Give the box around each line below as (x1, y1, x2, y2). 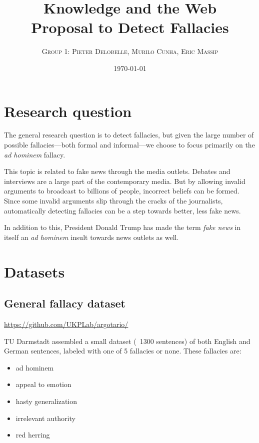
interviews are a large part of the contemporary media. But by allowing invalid (4, 175, 245, 186)
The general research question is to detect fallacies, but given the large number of (4, 129, 254, 140)
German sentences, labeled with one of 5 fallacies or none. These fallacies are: (4, 345, 241, 356)
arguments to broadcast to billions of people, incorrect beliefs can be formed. (4, 185, 239, 196)
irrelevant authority (15, 412, 75, 423)
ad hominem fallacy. (4, 149, 65, 159)
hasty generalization (15, 395, 77, 406)
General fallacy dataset (4, 295, 126, 311)
